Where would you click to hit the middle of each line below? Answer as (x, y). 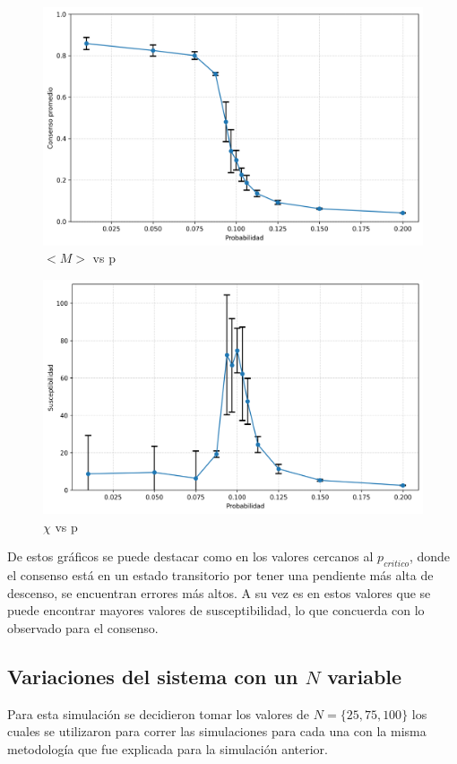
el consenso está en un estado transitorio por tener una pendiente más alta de (220, 575)
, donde (430, 556)
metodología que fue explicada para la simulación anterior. (168, 749)
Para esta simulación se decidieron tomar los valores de (159, 713)
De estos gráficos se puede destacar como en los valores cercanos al (190, 556)
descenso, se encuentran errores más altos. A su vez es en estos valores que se (219, 592)
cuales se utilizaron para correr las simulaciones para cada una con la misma (217, 731)
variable (365, 677)
